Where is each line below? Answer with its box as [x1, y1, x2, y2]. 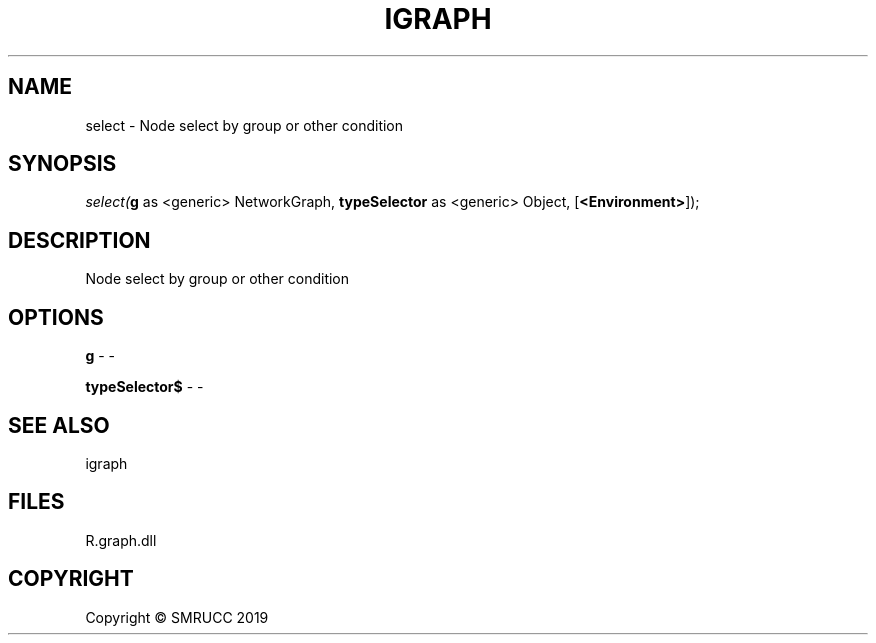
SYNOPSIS [8, 151, 117, 177]
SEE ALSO [8, 412, 110, 438]
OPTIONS [8, 304, 104, 330]
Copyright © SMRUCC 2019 [85, 608, 269, 626]
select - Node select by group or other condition [85, 116, 404, 134]
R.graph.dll [85, 531, 157, 549]
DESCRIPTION [8, 227, 151, 253]
